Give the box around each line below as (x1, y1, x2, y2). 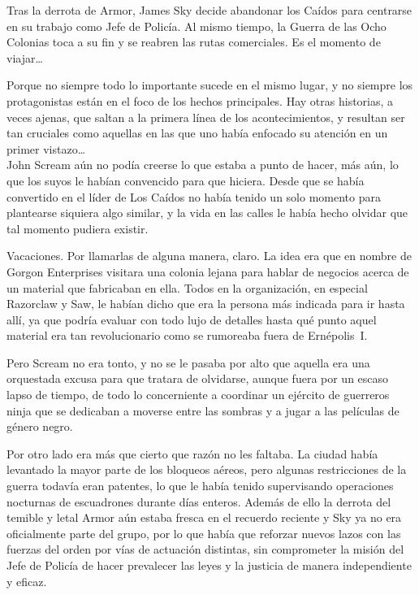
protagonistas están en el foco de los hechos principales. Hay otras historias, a (6, 92, 394, 109)
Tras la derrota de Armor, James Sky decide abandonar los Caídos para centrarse (6, 2, 413, 18)
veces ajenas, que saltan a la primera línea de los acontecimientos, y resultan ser (6, 108, 405, 125)
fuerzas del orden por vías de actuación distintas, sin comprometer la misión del (6, 541, 404, 558)
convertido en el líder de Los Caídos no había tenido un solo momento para (6, 188, 381, 205)
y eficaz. (6, 572, 47, 589)
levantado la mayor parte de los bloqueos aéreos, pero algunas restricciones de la (6, 461, 407, 478)
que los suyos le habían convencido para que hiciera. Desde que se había (6, 172, 365, 189)
